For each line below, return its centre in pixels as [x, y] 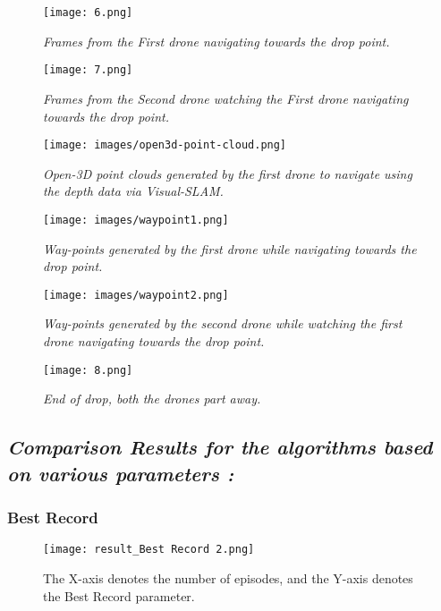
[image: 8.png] [88, 370]
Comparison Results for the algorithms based [220, 447]
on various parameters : [121, 473]
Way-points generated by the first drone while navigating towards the [230, 248]
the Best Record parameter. [119, 595]
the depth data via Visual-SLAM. [133, 191]
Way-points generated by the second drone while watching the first [223, 323]
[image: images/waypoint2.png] [136, 295]
